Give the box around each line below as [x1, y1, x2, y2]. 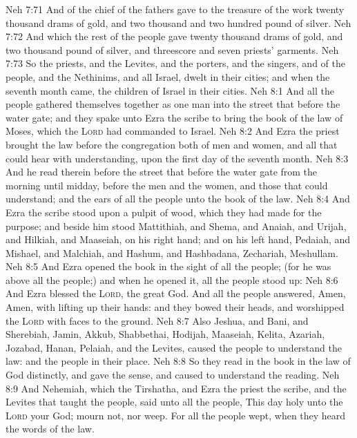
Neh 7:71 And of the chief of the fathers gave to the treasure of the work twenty [6, 2, 345, 16]
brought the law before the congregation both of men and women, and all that [6, 137, 338, 151]
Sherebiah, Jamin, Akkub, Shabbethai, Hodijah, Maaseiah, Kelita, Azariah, [6, 327, 325, 341]
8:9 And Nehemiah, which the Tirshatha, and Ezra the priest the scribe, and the [6, 381, 347, 395]
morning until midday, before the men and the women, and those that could [6, 178, 328, 192]
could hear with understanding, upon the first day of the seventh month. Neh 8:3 [6, 151, 349, 165]
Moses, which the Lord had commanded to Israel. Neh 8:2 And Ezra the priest [6, 124, 340, 138]
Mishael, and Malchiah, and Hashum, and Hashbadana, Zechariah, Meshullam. [6, 245, 338, 260]
